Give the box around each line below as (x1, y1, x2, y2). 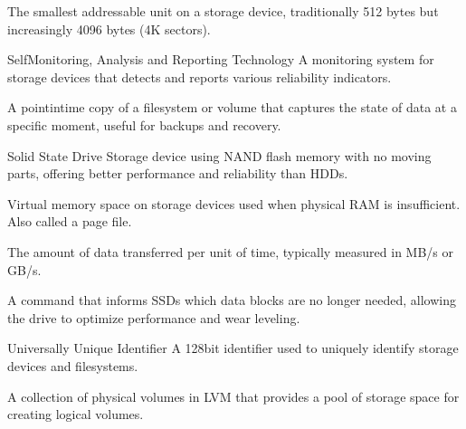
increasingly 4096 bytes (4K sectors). (7, 19, 211, 38)
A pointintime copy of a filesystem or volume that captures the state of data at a (7, 98, 457, 117)
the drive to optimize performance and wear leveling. (7, 308, 300, 327)
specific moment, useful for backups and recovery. (7, 115, 281, 134)
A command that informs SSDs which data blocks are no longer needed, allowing (7, 291, 456, 310)
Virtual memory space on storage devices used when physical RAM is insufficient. (7, 194, 461, 213)
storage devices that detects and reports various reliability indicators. (7, 67, 392, 86)
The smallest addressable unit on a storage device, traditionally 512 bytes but (7, 2, 439, 20)
